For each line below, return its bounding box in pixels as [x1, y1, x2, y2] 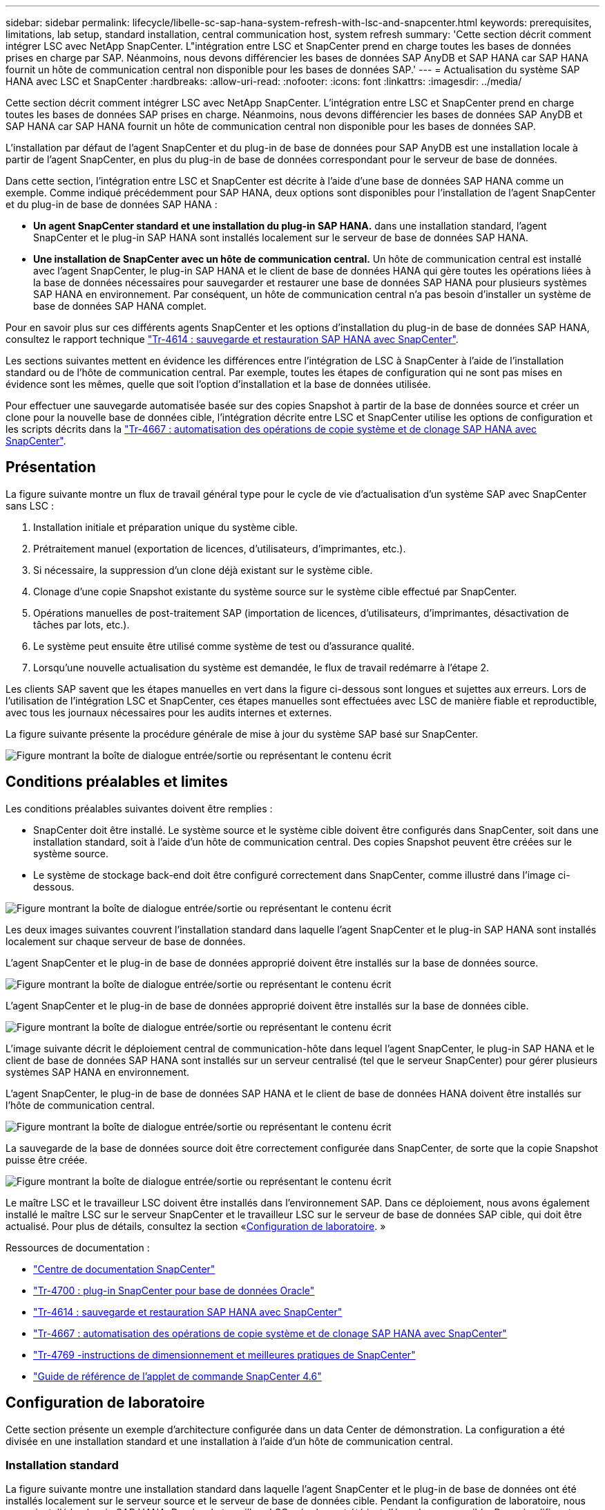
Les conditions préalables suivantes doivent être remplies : [6, 802, 273, 814]
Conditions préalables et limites [6, 773, 228, 791]
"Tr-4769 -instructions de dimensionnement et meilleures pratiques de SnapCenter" [33, 1348, 416, 1361]
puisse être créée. [6, 1153, 88, 1166]
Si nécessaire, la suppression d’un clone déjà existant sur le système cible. [33, 563, 373, 576]
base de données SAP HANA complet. [33, 300, 207, 312]
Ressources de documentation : [6, 1241, 150, 1253]
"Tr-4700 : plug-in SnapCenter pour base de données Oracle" [33, 1284, 315, 1296]
